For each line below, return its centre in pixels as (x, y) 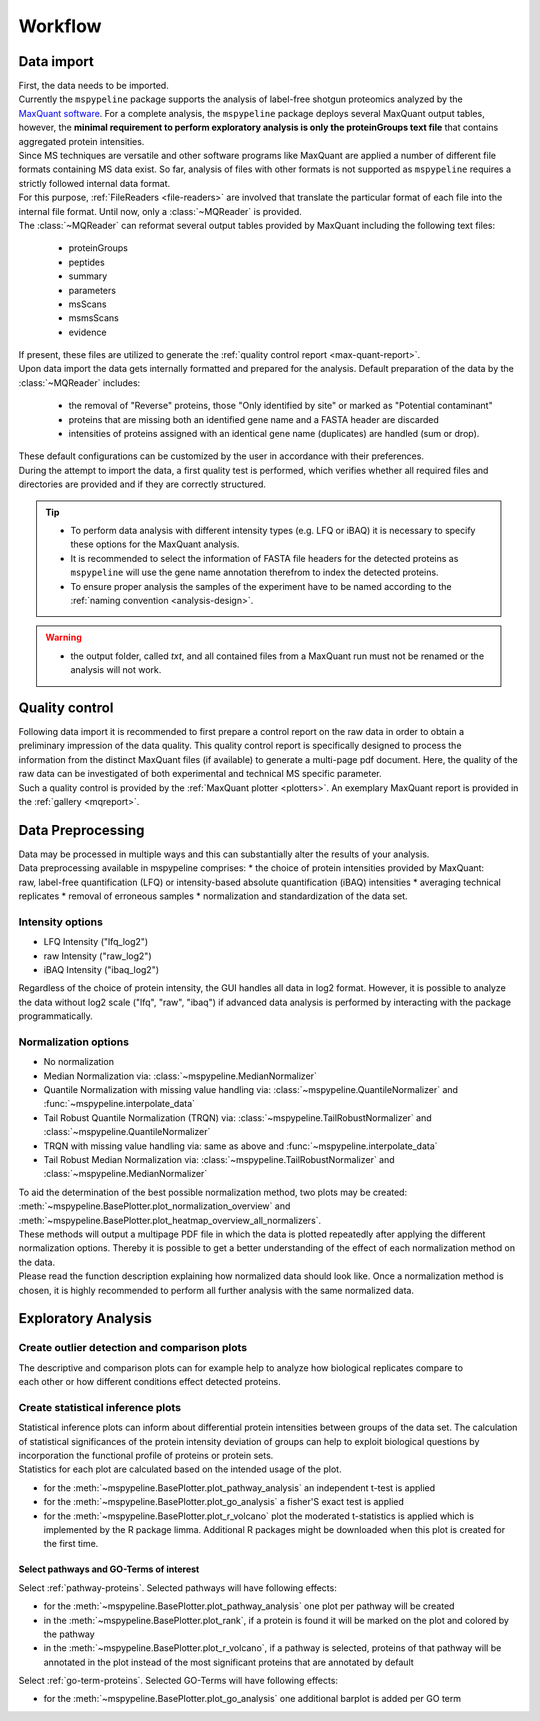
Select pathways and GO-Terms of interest (109, 1569)
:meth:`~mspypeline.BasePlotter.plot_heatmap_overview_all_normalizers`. (170, 1220)
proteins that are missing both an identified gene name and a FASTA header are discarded (254, 419)
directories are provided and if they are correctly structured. (142, 484)
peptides (86, 262)
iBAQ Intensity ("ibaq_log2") (101, 969)
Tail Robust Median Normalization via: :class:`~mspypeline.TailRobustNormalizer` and (219, 1160)
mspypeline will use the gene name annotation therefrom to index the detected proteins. (254, 572)
